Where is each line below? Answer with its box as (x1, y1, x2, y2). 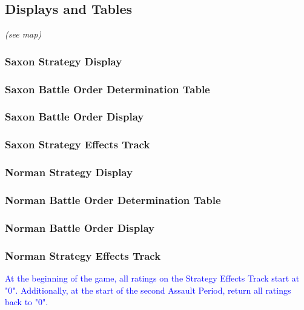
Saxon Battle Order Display (5, 109, 144, 124)
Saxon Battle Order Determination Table (5, 81, 210, 96)
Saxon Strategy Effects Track (5, 137, 150, 152)
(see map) (5, 28, 42, 41)
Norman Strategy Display (5, 165, 133, 180)
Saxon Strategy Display (5, 53, 122, 68)
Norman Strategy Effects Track (5, 248, 161, 263)
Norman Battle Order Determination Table (5, 192, 221, 207)
